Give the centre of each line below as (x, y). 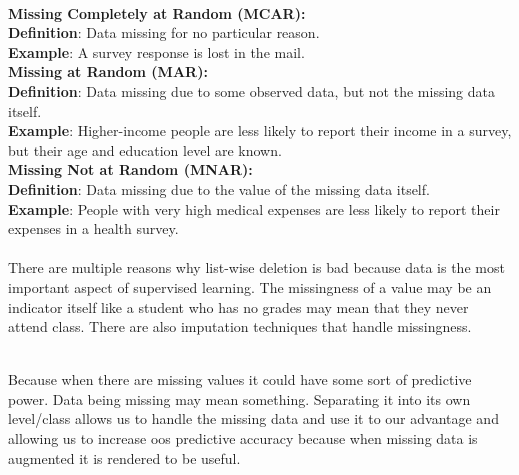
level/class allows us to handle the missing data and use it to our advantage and (253, 418)
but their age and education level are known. (145, 149)
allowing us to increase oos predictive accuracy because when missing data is (243, 438)
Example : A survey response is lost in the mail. (156, 51)
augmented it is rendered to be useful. (124, 457)
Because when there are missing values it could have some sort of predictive (240, 379)
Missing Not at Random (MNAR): (130, 169)
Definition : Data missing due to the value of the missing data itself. (219, 188)
